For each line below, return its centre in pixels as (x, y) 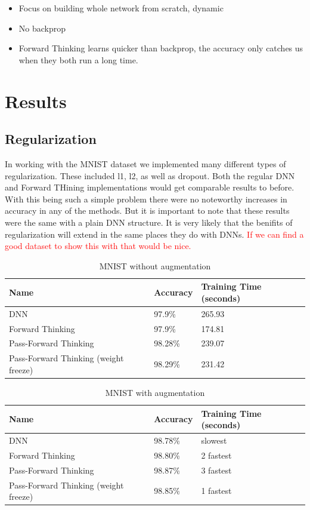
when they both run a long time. (78, 59)
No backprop (42, 28)
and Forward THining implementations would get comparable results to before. (150, 187)
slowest (214, 440)
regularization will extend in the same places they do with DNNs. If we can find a (154, 234)
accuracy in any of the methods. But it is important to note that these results (147, 211)
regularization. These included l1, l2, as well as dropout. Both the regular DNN (150, 175)
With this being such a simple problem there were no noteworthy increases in (146, 199)
